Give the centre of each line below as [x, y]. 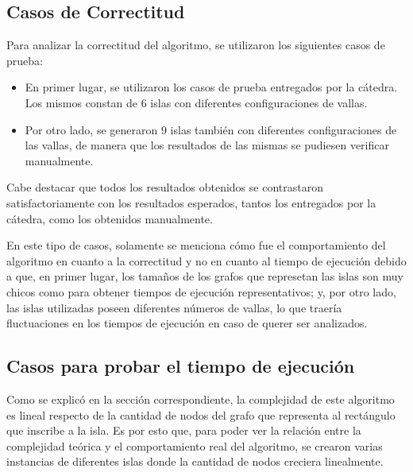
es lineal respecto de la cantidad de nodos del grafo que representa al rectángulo [201, 414]
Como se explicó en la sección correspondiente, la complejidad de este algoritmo [201, 398]
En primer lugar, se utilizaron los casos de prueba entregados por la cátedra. [211, 87]
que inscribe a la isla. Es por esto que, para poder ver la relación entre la [184, 430]
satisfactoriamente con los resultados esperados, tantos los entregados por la [191, 202]
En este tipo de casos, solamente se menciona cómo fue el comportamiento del [196, 245]
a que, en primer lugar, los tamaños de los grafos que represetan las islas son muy [205, 276]
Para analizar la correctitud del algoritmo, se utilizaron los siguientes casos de [196, 45]
